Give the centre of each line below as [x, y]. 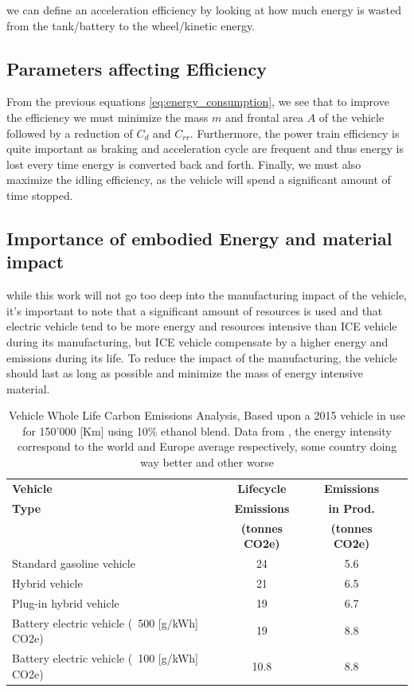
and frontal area [264, 117]
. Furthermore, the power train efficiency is [295, 133]
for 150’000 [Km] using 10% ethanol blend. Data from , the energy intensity [207, 430]
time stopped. [40, 195]
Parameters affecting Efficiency [137, 68]
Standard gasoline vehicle [74, 563]
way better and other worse [207, 462]
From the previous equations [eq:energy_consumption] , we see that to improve [198, 102]
